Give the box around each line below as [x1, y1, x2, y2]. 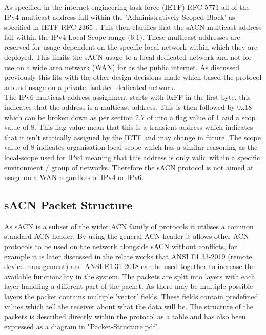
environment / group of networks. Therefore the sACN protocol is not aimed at [4, 162, 254, 172]
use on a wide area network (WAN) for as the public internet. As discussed [4, 61, 240, 72]
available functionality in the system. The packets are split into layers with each [4, 271, 255, 281]
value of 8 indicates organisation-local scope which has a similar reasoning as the [4, 142, 258, 152]
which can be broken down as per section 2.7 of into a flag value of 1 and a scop [4, 111, 256, 122]
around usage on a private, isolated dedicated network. [4, 81, 176, 92]
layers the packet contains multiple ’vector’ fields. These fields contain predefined [4, 291, 258, 302]
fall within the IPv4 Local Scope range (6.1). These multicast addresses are [4, 31, 240, 42]
